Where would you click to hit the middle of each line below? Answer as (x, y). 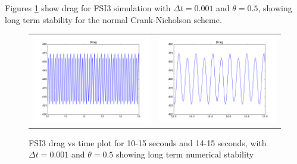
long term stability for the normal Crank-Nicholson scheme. (113, 19)
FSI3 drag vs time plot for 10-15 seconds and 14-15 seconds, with (148, 142)
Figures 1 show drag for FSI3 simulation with (88, 8)
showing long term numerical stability (185, 154)
